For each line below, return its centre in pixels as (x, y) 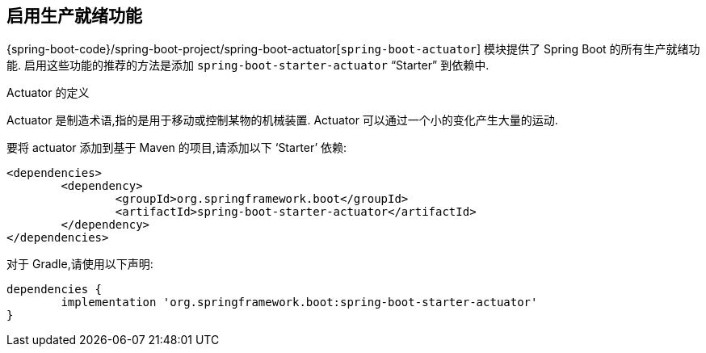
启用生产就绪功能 (74, 16)
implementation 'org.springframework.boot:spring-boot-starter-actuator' (299, 303)
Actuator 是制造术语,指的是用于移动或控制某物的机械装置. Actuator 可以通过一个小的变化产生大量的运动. (282, 120)
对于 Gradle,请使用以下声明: (80, 264)
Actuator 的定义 (48, 93)
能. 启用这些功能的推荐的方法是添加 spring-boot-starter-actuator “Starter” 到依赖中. (248, 65)
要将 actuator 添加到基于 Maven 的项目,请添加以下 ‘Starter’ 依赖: (177, 148)
